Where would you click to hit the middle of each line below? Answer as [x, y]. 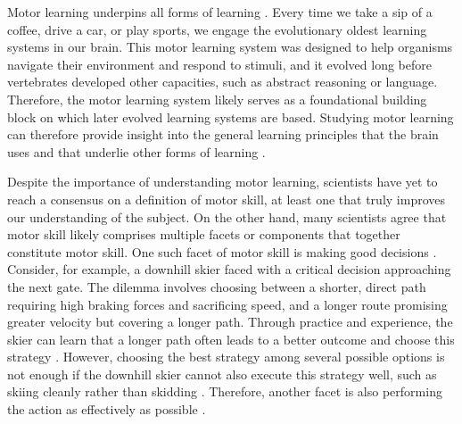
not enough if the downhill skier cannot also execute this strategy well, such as [222, 374]
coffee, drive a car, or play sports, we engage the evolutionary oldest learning [217, 29]
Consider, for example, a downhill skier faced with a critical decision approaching [229, 269]
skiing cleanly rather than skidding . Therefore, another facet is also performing [225, 391]
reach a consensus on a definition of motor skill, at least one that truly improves [226, 199]
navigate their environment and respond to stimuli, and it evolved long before [219, 64]
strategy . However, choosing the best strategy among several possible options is [226, 357]
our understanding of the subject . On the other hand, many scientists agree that [227, 216]
